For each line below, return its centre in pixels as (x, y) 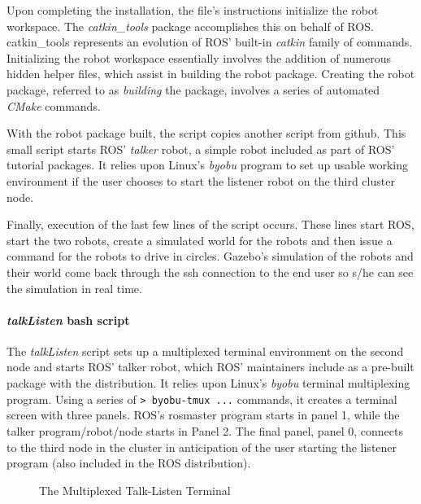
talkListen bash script (68, 320)
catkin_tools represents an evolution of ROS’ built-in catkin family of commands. (210, 42)
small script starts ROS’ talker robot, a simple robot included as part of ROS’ (201, 149)
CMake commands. (54, 105)
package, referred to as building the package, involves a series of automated (193, 89)
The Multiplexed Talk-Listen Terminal (135, 490)
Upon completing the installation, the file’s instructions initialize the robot (193, 10)
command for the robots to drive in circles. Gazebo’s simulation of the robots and (210, 256)
